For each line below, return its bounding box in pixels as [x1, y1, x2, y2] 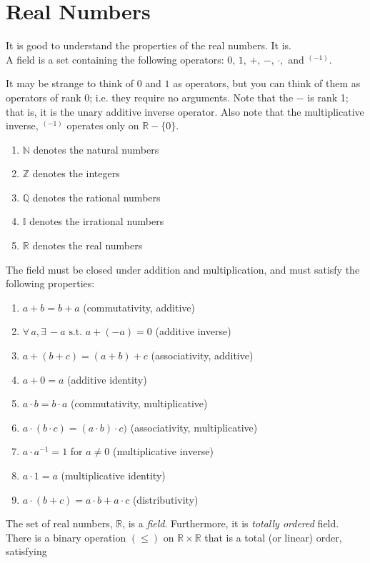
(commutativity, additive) [83, 299, 195, 314]
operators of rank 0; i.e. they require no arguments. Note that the [6, 89, 294, 104]
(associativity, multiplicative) [130, 419, 258, 434]
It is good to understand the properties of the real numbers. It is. [6, 38, 291, 53]
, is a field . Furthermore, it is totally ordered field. [122, 516, 339, 531]
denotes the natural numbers [33, 141, 159, 156]
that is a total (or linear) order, [204, 529, 342, 544]
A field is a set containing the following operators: [6, 51, 224, 66]
